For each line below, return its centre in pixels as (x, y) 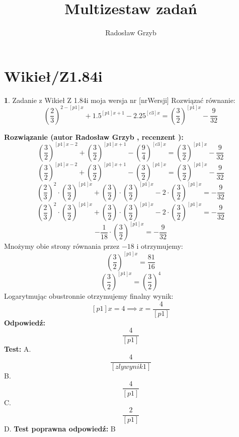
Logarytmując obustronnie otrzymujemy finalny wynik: (89, 295)
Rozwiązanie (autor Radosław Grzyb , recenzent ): (94, 136)
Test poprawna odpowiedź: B (65, 429)
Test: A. (18, 349)
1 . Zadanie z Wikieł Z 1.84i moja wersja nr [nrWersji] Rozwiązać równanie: (120, 100)
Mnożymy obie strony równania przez (62, 246)
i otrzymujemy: (160, 246)
